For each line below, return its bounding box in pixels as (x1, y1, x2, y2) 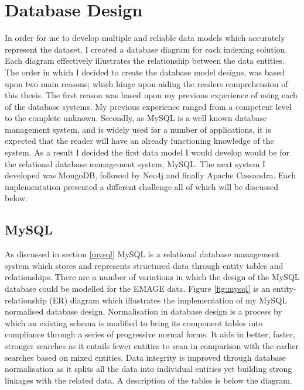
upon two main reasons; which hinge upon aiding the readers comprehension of (5, 77, 288, 89)
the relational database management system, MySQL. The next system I (5, 157, 266, 170)
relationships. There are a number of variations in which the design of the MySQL (5, 271, 300, 283)
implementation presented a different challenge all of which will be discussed (5, 180, 279, 192)
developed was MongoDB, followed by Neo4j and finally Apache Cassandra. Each (5, 169, 296, 181)
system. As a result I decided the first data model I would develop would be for (5, 146, 290, 158)
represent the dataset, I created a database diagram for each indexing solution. (5, 43, 288, 55)
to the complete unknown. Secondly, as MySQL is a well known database (5, 112, 267, 124)
